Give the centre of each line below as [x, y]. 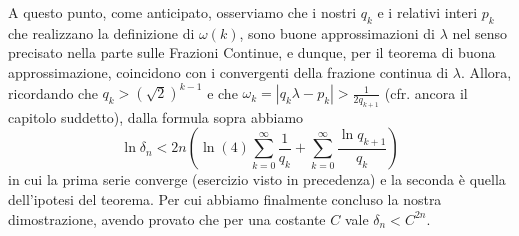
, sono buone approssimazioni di [337, 32]
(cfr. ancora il [426, 92]
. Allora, [486, 71]
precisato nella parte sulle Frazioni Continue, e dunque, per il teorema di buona [252, 52]
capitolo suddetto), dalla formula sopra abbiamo [156, 116]
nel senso [480, 32]
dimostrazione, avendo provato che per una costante [167, 218]
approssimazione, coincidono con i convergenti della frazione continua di [228, 71]
